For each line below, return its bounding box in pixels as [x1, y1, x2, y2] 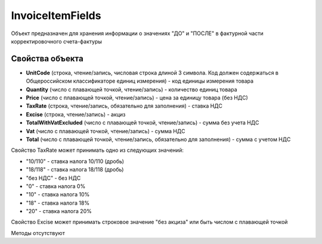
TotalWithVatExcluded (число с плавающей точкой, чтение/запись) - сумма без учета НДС [26, 119, 259, 126]
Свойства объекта [11, 54, 83, 64]
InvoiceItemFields [11, 9, 101, 22]
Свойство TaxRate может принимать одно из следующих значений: [11, 146, 184, 154]
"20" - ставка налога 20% [26, 208, 92, 215]
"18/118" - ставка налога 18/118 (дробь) [26, 166, 124, 173]
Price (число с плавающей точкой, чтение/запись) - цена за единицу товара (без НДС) [26, 94, 248, 101]
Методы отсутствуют [11, 229, 65, 236]
